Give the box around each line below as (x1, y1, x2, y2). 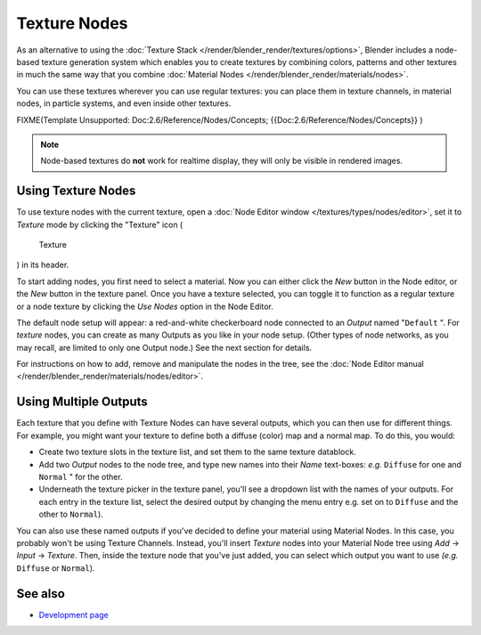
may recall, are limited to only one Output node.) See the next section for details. (16, 342, 312, 353)
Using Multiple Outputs (16, 395, 149, 410)
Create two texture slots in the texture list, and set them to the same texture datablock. (38, 446, 356, 458)
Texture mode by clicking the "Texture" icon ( (16, 219, 183, 230)
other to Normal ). (38, 509, 104, 520)
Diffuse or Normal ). (16, 562, 95, 574)
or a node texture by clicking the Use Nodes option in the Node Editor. (16, 301, 273, 312)
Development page (38, 609, 109, 620)
